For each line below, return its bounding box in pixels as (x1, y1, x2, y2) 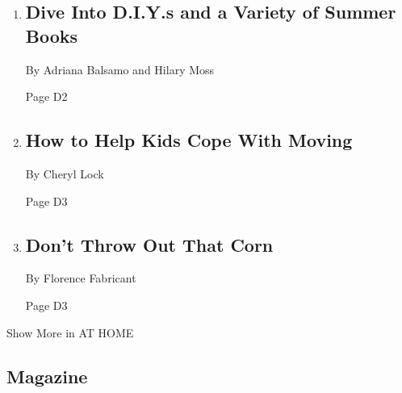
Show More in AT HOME (6, 324, 134, 341)
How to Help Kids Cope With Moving (25, 128, 353, 153)
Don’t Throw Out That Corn (25, 232, 274, 257)
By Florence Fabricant (25, 270, 136, 286)
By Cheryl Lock (25, 165, 104, 182)
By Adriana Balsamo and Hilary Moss (25, 61, 215, 77)
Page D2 (25, 88, 68, 105)
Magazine (6, 363, 88, 388)
